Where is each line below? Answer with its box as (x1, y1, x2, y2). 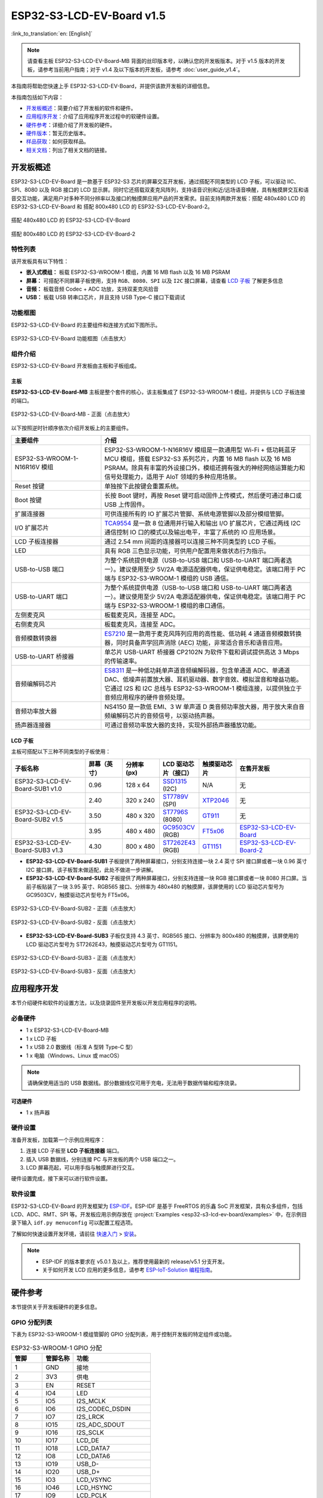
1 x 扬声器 (26, 1109, 50, 1116)
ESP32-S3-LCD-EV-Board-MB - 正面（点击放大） (11, 410, 133, 418)
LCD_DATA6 (76, 1452, 111, 1460)
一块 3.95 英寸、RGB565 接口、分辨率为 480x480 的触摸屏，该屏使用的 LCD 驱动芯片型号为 (57, 883, 284, 890)
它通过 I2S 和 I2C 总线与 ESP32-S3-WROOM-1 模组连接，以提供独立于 (104, 684, 302, 693)
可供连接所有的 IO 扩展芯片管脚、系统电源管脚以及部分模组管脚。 (104, 510, 288, 518)
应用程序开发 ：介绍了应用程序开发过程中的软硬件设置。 (26, 113, 163, 120)
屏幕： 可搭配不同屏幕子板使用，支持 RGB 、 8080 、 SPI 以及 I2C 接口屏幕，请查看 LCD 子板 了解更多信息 (26, 277, 284, 284)
